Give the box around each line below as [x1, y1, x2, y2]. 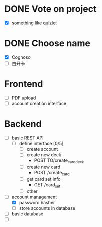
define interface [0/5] [19, 141, 64, 147]
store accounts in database [19, 205, 76, 211]
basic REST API [11, 135, 44, 141]
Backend [4, 118, 42, 130]
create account [26, 146, 58, 152]
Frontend [4, 78, 43, 90]
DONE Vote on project [4, 3, 97, 15]
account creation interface [11, 101, 67, 107]
